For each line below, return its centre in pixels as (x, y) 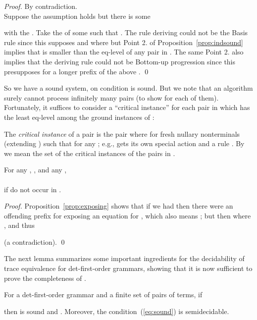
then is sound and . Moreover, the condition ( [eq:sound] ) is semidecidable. (117, 311)
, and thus (19, 225)
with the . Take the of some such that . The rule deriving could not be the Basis (126, 32)
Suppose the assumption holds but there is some (77, 16)
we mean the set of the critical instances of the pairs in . (90, 153)
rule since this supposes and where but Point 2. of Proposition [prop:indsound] (124, 42)
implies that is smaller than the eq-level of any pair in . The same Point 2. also (124, 52)
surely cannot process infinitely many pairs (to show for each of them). (111, 97)
